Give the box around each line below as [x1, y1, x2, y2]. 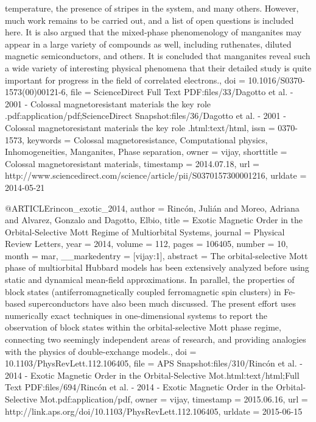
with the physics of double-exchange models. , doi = [5, 345, 197, 357]
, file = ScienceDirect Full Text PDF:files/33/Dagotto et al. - [65, 85, 293, 98]
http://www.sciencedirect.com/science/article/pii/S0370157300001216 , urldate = [5, 169, 307, 182]
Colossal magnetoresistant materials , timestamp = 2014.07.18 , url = [5, 157, 259, 170]
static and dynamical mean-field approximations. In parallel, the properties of [5, 273, 295, 286]
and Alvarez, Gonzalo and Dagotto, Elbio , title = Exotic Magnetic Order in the [5, 213, 303, 226]
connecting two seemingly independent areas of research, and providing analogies [5, 333, 306, 346]
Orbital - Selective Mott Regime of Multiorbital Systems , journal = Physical [5, 225, 285, 238]
